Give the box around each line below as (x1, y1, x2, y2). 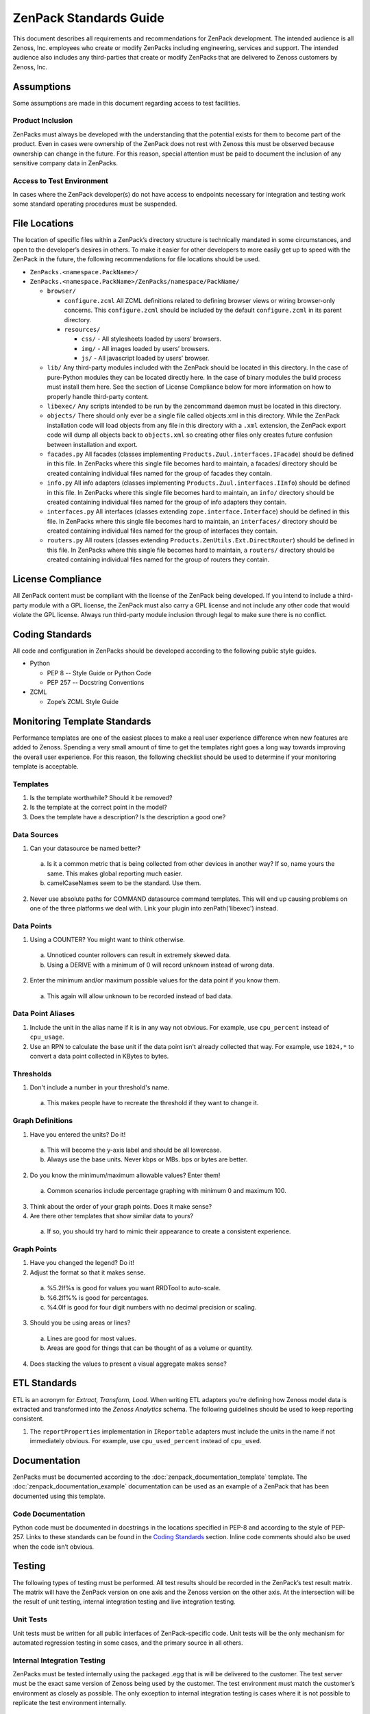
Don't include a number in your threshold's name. (29, 1083, 170, 1091)
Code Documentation (12, 1509, 86, 1519)
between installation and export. (47, 440, 138, 448)
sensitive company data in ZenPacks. (12, 158, 118, 167)
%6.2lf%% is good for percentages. (47, 1293, 149, 1302)
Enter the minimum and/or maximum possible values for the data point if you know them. (29, 976, 280, 985)
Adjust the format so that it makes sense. (29, 1268, 146, 1277)
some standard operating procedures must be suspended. (12, 200, 177, 208)
